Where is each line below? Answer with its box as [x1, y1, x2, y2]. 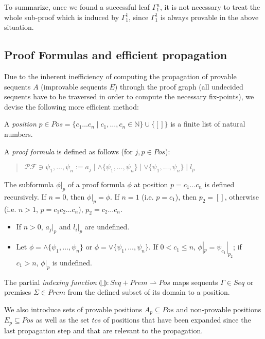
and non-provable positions [176, 304, 261, 314]
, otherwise [224, 191, 259, 202]
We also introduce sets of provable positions [4, 304, 143, 314]
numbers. [4, 128, 33, 139]
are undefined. [84, 221, 130, 232]
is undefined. [52, 257, 92, 267]
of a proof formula [67, 179, 125, 189]
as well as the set [36, 314, 90, 325]
